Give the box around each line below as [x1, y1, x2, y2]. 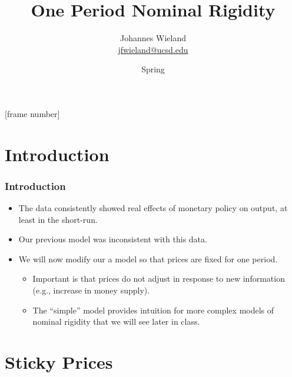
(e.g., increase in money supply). [32, 284, 150, 296]
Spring [141, 63, 165, 75]
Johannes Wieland [120, 32, 186, 44]
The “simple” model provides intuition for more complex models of [32, 303, 274, 316]
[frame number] [5, 107, 60, 119]
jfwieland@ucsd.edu [118, 43, 188, 55]
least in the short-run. [18, 213, 98, 225]
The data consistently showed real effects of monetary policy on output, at [18, 202, 288, 214]
